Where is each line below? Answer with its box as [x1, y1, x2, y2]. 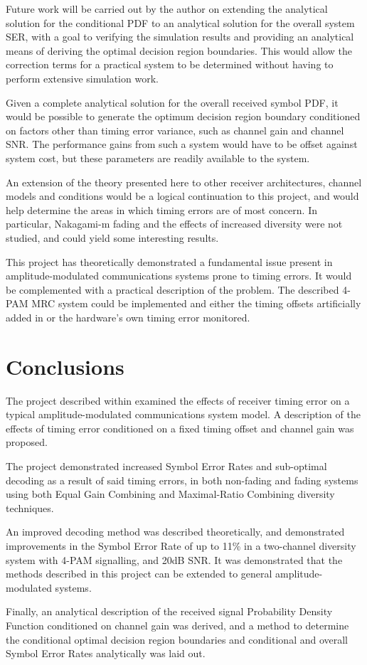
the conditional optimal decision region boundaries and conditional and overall [6, 632, 349, 647]
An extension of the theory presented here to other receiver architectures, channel [6, 174, 362, 189]
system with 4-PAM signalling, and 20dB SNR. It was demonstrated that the [6, 552, 343, 567]
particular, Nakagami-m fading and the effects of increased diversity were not [6, 216, 343, 231]
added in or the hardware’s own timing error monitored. [6, 309, 250, 324]
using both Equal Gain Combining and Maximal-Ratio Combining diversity [6, 486, 335, 501]
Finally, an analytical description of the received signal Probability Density [6, 604, 333, 619]
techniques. [6, 500, 54, 515]
